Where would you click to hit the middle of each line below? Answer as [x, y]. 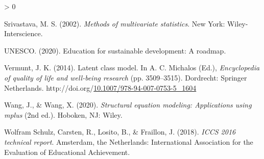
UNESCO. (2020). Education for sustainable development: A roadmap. [115, 50]
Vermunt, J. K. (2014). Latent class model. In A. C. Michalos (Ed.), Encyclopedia [132, 68]
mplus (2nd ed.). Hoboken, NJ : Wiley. [63, 114]
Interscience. [23, 33]
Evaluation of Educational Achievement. [67, 152]
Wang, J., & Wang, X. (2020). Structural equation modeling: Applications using [128, 105]
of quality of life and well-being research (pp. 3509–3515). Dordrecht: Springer [126, 77]
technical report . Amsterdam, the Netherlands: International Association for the [129, 141]
